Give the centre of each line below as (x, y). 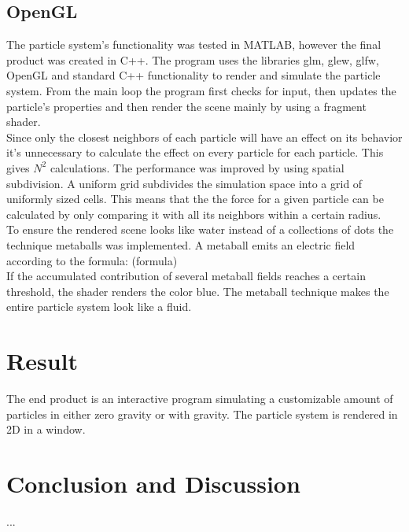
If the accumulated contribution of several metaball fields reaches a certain (186, 276)
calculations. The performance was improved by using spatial (197, 167)
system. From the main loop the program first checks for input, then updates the (201, 90)
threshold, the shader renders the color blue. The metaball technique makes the (198, 291)
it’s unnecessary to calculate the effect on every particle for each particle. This (195, 152)
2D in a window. (46, 429)
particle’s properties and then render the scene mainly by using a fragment (186, 106)
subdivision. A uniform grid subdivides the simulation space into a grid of (184, 183)
